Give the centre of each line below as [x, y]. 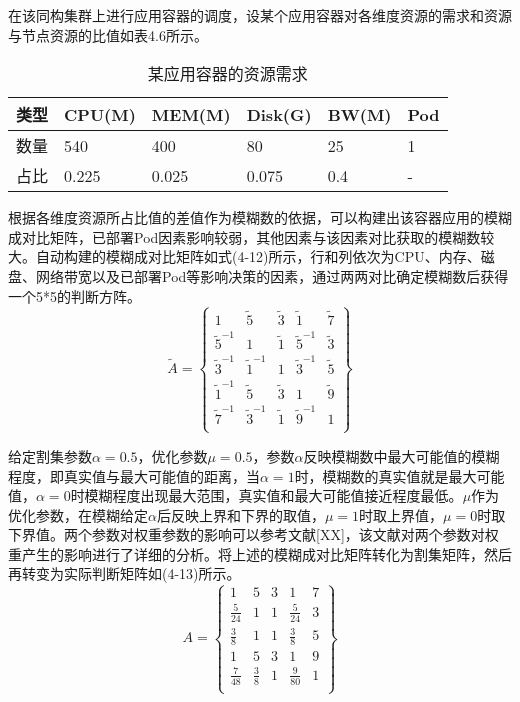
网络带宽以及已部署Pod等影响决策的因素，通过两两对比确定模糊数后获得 [272, 275]
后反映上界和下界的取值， [240, 514]
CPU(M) [100, 114]
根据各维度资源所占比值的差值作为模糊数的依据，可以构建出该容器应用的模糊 [260, 217]
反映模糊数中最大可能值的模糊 [401, 455]
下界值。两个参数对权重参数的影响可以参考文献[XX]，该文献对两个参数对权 [253, 534]
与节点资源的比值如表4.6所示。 [108, 34]
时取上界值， [401, 514]
